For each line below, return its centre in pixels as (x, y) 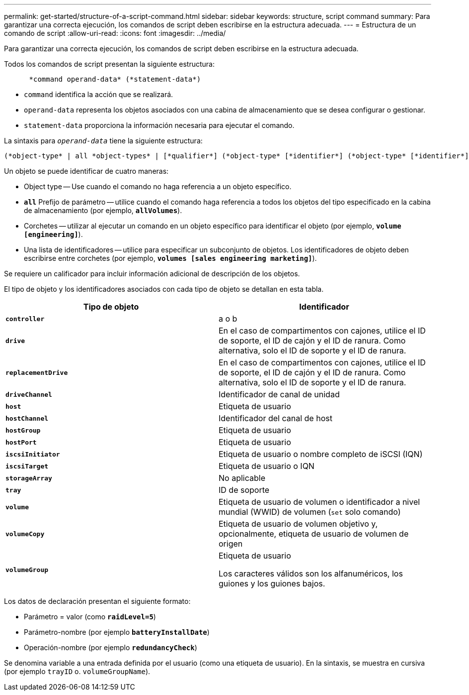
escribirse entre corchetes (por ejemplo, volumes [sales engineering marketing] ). (170, 258)
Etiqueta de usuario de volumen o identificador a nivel (319, 502)
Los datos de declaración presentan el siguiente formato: (97, 601)
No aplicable (242, 478)
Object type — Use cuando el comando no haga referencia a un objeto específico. (158, 186)
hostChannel (27, 418)
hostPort (21, 442)
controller (25, 319)
